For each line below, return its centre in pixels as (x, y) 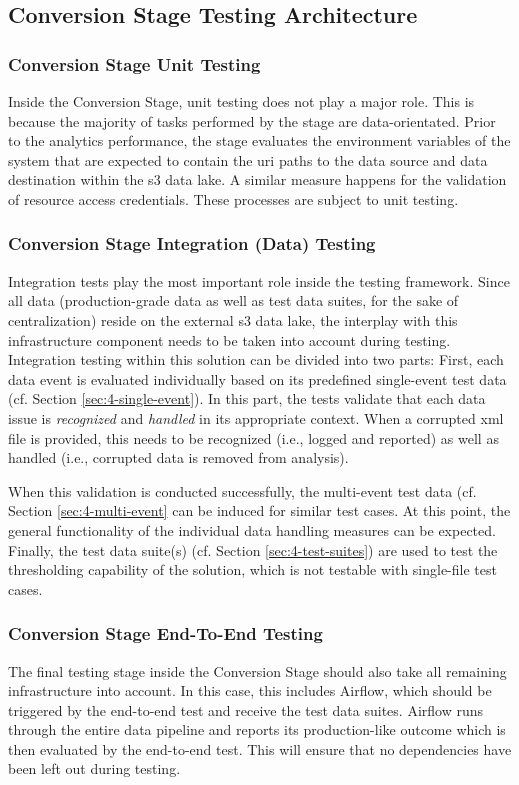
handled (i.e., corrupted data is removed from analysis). (178, 457)
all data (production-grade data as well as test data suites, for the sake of (233, 300)
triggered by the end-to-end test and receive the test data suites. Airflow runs (245, 709)
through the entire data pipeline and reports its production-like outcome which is (257, 729)
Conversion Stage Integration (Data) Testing (192, 243)
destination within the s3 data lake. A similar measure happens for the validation (257, 179)
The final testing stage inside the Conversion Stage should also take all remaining (257, 670)
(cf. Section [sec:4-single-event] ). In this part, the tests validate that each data (247, 398)
